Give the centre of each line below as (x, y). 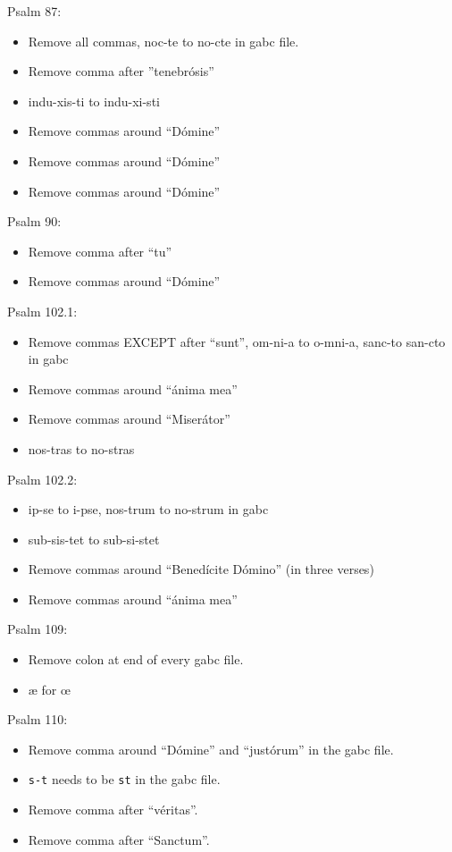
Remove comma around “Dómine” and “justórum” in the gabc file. (211, 749)
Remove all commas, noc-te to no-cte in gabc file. (163, 41)
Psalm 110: (38, 719)
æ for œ (49, 689)
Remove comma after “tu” (100, 251)
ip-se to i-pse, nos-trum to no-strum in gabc (148, 509)
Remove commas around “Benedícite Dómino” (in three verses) (201, 569)
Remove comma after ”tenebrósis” (121, 71)
